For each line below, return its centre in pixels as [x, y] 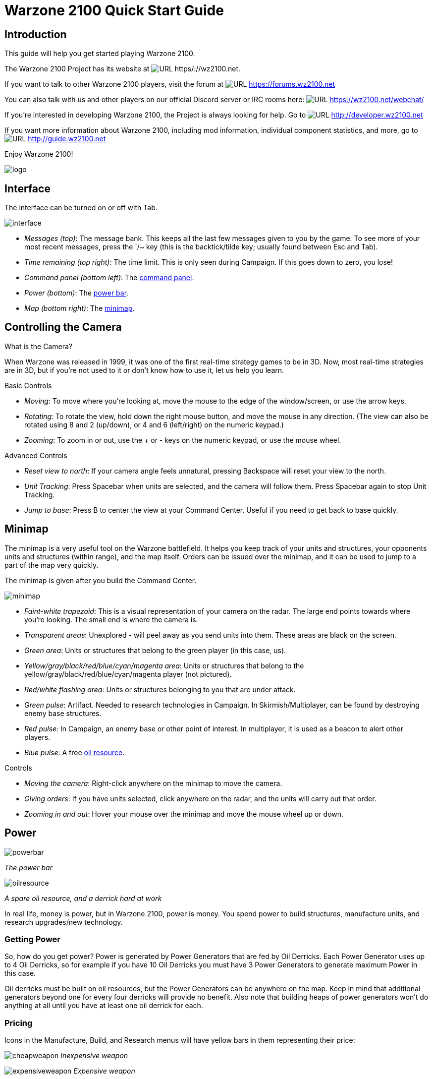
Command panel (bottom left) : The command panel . [109, 278]
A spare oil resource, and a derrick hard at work [83, 898]
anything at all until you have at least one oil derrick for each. [104, 1006]
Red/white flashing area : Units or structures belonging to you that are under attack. [160, 689]
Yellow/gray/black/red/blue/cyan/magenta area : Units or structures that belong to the [164, 665]
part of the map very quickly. [52, 565]
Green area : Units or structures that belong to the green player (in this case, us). [155, 650]
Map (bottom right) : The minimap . [80, 308]
